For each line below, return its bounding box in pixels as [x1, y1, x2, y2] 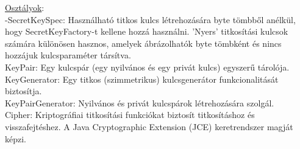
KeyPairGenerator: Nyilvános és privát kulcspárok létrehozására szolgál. [5, 96, 274, 109]
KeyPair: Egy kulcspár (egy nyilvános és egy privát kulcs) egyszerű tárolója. [5, 60, 290, 73]
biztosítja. [5, 85, 42, 97]
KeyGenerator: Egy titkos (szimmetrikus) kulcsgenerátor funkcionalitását [5, 72, 279, 85]
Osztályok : [5, 1, 45, 13]
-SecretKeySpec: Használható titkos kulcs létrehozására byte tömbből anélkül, [5, 13, 296, 26]
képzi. [5, 132, 26, 145]
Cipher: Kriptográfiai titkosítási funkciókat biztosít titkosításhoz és [5, 108, 255, 121]
